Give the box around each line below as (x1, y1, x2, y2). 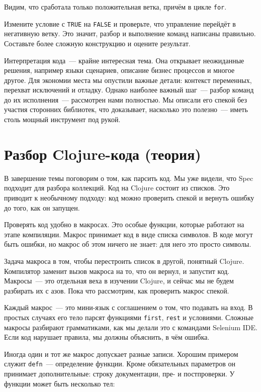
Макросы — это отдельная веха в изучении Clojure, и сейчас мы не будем (4, 275, 234, 286)
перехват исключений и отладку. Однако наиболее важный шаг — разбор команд (4, 84, 254, 95)
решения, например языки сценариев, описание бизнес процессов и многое (4, 65, 235, 75)
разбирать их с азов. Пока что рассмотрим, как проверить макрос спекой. (4, 285, 229, 296)
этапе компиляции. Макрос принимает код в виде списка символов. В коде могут (4, 229, 253, 239)
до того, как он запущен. (4, 202, 80, 213)
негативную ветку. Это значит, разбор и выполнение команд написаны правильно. (4, 28, 256, 39)
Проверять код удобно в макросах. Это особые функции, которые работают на (4, 219, 244, 230)
